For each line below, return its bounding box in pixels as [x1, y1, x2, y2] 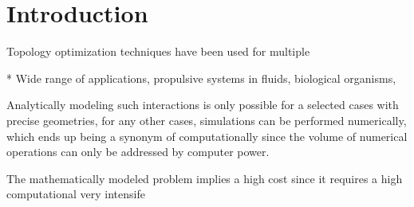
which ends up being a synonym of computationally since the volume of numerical [6, 127, 408, 144]
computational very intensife [6, 186, 145, 202]
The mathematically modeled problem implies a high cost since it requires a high [6, 170, 403, 186]
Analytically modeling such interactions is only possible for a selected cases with [6, 96, 399, 113]
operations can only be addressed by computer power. [6, 143, 270, 160]
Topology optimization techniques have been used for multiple [6, 43, 310, 60]
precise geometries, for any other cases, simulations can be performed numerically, [6, 111, 407, 128]
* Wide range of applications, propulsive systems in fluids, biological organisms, [6, 69, 396, 86]
